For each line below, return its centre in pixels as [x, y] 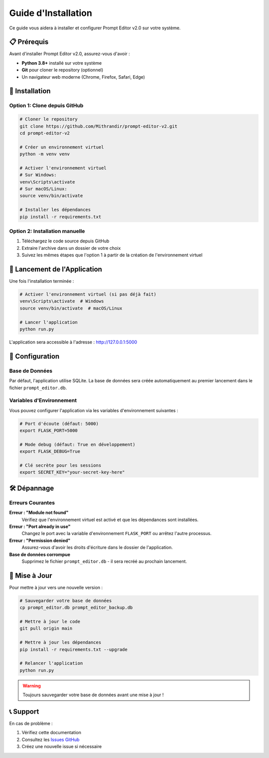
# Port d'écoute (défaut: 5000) [59, 424]
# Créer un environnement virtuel [62, 147]
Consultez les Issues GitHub [51, 740]
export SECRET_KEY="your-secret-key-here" [72, 472]
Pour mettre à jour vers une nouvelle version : [56, 587]
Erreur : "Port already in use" [40, 526]
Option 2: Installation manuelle [47, 231]
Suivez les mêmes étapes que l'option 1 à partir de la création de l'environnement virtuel [112, 255]
